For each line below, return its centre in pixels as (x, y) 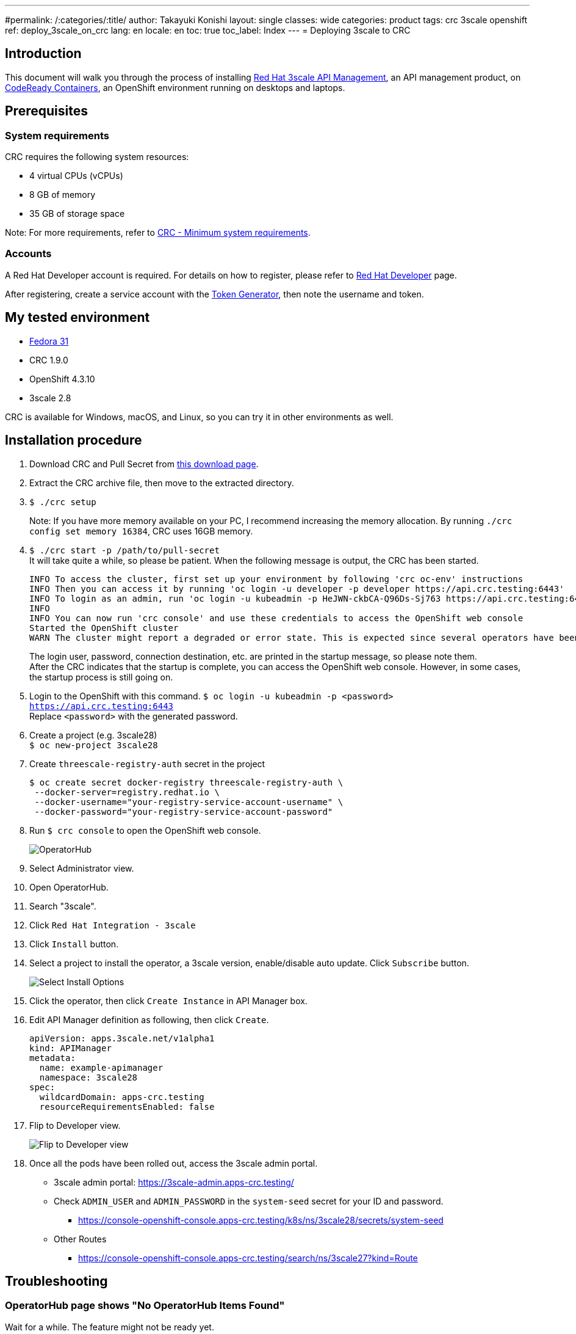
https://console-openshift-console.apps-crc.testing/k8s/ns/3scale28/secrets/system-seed (261, 1220)
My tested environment (77, 318)
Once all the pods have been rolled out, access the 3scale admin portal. (174, 1163)
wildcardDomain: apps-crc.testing (122, 1097)
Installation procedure (74, 440)
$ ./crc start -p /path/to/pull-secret (124, 550)
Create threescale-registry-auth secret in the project (147, 764)
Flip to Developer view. (75, 1125)
